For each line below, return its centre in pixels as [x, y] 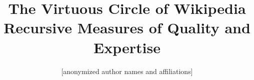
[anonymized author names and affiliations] [127, 71]
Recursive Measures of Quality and [127, 28]
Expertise [127, 47]
